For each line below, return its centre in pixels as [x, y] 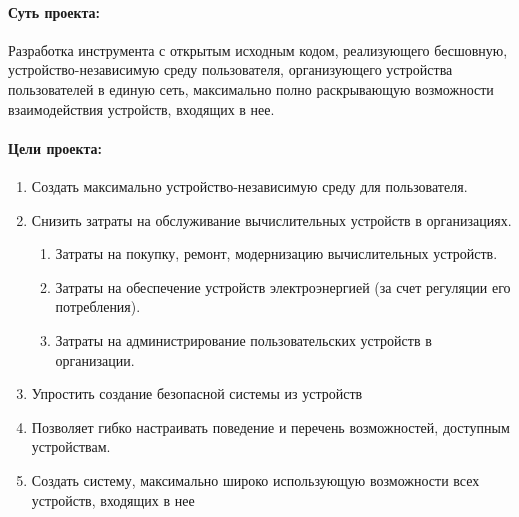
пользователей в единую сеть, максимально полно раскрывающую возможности [251, 88]
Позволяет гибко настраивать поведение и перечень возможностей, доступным [270, 426]
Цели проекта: [55, 147]
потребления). [98, 306]
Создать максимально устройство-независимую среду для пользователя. [249, 185]
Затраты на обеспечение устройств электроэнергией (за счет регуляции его [283, 286]
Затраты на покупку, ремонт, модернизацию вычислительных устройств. [276, 253]
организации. [95, 359]
